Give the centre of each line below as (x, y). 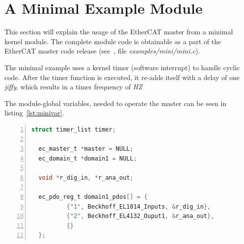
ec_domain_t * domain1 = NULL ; (88, 158)
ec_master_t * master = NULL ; (86, 149)
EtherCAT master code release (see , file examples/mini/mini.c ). (102, 51)
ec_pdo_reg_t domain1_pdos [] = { (93, 197)
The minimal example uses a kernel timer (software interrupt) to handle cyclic (122, 67)
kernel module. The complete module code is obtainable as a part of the (113, 41)
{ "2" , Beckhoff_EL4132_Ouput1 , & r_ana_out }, (140, 216)
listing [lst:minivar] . (34, 113)
